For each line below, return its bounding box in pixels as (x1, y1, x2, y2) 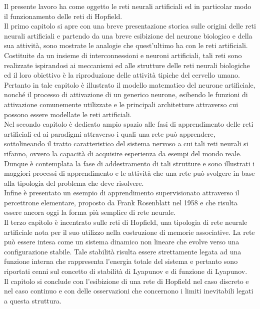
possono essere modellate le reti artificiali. (4, 109, 132, 119)
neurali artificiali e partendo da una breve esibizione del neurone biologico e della (4, 30, 252, 41)
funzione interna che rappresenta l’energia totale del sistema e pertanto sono (4, 256, 238, 266)
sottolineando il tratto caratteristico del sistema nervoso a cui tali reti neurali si (4, 138, 248, 149)
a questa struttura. (4, 295, 61, 305)
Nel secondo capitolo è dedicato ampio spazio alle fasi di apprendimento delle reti (4, 119, 253, 129)
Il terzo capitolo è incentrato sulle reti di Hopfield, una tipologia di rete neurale (4, 217, 247, 227)
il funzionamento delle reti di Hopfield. (4, 11, 122, 21)
